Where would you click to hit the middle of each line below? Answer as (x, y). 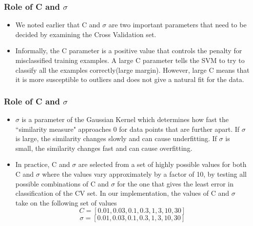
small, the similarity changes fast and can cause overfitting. (104, 148)
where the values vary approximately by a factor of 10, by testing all (144, 174)
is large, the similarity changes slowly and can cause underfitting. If (116, 138)
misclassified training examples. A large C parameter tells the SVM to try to (130, 60)
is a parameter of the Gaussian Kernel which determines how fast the (125, 119)
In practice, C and (43, 164)
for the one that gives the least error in (175, 183)
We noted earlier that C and (58, 25)
